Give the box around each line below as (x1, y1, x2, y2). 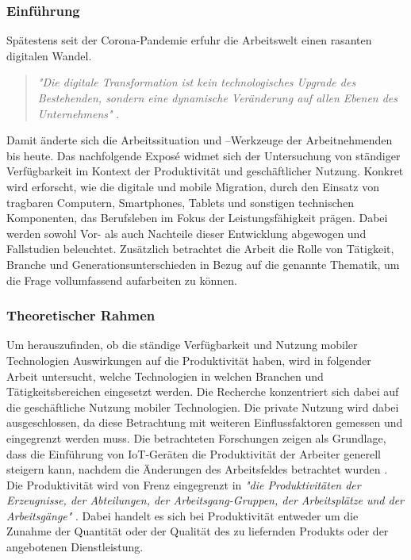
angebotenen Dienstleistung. (6, 539, 144, 555)
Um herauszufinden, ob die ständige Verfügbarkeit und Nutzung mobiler (6, 336, 358, 353)
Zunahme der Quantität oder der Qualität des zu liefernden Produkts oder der (6, 523, 389, 539)
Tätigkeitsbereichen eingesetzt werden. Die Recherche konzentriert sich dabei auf (6, 383, 399, 400)
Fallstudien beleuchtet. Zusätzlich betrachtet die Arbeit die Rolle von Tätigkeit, (6, 240, 394, 257)
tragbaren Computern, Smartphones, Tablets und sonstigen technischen (6, 194, 355, 210)
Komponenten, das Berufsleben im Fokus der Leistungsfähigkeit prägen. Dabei (6, 209, 388, 226)
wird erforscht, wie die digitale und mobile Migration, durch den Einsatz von (6, 178, 379, 194)
